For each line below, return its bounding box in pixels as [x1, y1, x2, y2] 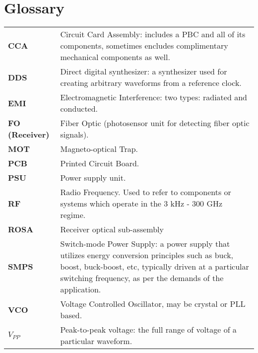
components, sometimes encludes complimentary [60, 40, 228, 52]
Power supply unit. [60, 172, 126, 184]
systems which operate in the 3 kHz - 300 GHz [60, 198, 223, 210]
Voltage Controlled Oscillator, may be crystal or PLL [60, 298, 246, 310]
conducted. [60, 103, 98, 115]
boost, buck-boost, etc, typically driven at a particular [60, 261, 249, 273]
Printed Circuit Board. [60, 157, 139, 169]
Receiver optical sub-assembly [60, 223, 164, 235]
